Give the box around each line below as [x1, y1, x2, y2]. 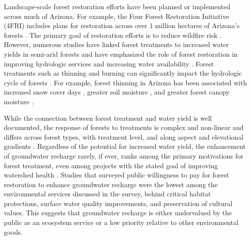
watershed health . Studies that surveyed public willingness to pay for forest [4, 170, 229, 180]
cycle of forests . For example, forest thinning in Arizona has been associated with [4, 77, 247, 87]
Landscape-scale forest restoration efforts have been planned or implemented [4, 1, 231, 11]
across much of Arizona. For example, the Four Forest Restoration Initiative [4, 11, 229, 21]
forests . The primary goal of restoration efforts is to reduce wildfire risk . [4, 30, 221, 40]
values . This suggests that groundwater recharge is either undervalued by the [4, 208, 232, 218]
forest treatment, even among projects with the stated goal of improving [4, 160, 218, 170]
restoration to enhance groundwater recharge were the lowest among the [4, 179, 218, 189]
